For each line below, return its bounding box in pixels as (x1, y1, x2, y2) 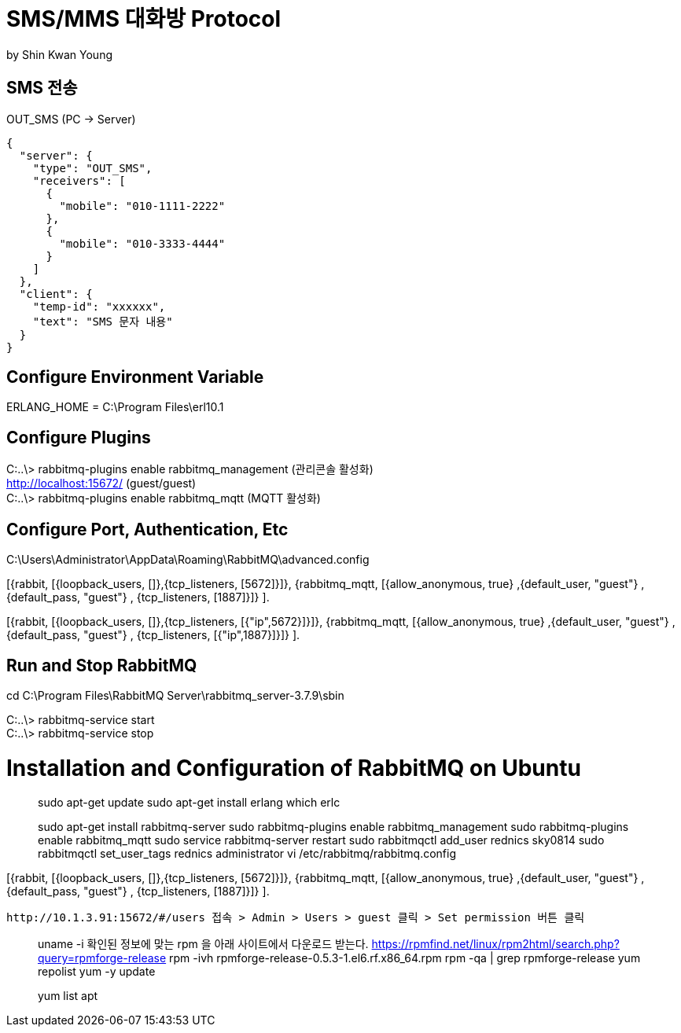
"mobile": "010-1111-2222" (59, 199, 226, 212)
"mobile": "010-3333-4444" (59, 237, 226, 250)
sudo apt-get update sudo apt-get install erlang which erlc (38, 796, 340, 810)
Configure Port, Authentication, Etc (6, 519, 289, 539)
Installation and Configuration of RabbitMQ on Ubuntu (6, 754, 581, 781)
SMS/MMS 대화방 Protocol (6, 6, 282, 32)
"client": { (19, 287, 93, 300)
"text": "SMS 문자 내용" (32, 314, 173, 328)
